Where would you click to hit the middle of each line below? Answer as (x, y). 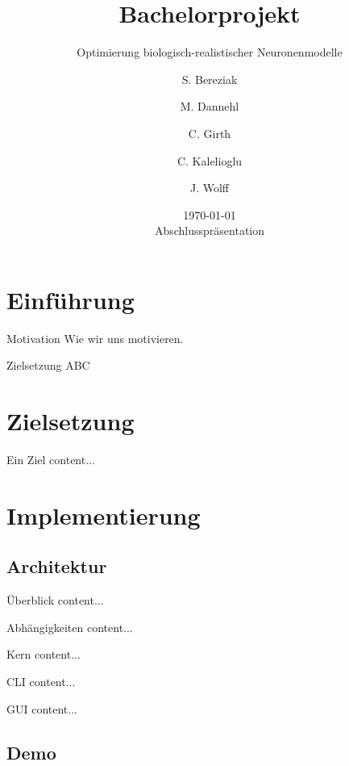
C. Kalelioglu (210, 160)
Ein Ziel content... (51, 460)
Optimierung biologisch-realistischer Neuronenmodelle (210, 52)
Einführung (71, 299)
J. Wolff (210, 188)
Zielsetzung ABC (48, 365)
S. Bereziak (210, 79)
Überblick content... (55, 600)
